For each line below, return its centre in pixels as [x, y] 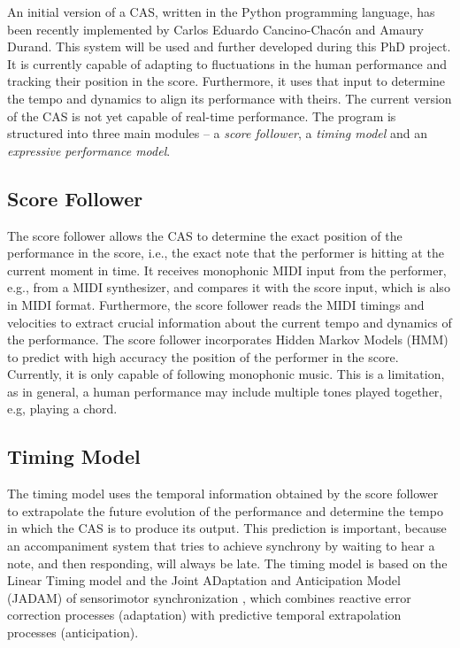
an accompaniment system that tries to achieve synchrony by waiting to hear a [221, 546]
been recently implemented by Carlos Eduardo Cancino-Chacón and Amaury [216, 29]
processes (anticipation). [73, 633]
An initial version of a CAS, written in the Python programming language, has [221, 12]
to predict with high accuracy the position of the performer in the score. [203, 356]
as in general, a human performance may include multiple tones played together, [225, 391]
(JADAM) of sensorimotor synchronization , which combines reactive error [209, 597]
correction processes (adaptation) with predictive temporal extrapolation [204, 615]
